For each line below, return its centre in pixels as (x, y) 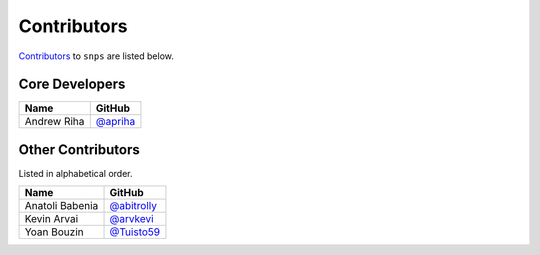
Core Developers (72, 84)
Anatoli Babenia (61, 206)
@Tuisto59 (134, 232)
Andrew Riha (54, 122)
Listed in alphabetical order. (75, 173)
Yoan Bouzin (54, 232)
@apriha (115, 122)
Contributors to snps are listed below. (96, 56)
